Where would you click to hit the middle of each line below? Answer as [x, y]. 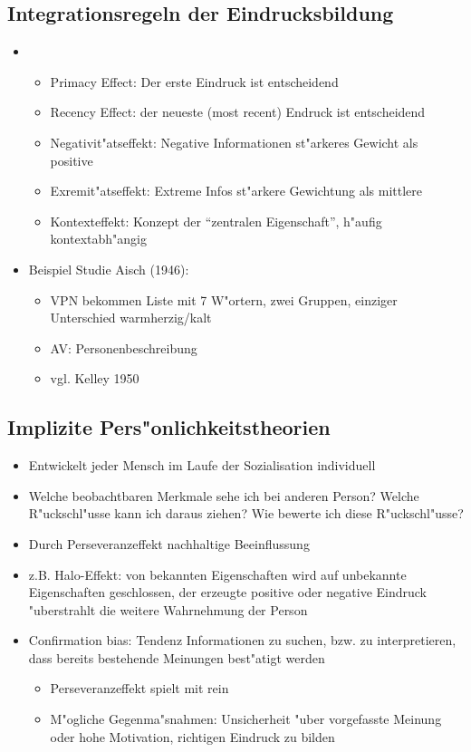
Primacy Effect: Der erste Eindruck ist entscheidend [194, 81]
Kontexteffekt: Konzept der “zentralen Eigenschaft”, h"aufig [216, 221]
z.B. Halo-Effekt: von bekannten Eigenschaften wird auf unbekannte [217, 574]
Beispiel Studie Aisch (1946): [109, 269]
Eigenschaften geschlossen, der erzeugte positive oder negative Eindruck [227, 592]
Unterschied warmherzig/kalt [131, 318]
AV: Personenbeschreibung [124, 347]
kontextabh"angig [98, 239]
